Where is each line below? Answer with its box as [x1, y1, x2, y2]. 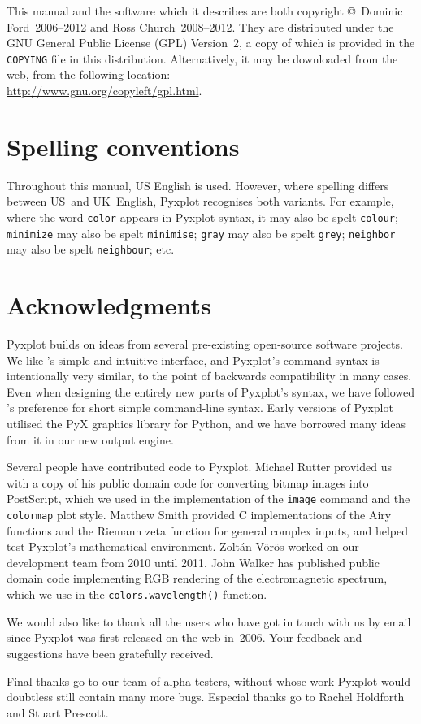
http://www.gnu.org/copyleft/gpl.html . [7, 82, 202, 99]
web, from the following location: [7, 66, 171, 83]
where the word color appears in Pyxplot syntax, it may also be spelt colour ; [7, 208, 398, 225]
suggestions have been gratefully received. [7, 644, 214, 661]
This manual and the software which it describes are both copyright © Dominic [7, 2, 403, 19]
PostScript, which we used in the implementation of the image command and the [7, 490, 410, 507]
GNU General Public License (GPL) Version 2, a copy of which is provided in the [7, 34, 415, 51]
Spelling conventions [7, 129, 240, 163]
